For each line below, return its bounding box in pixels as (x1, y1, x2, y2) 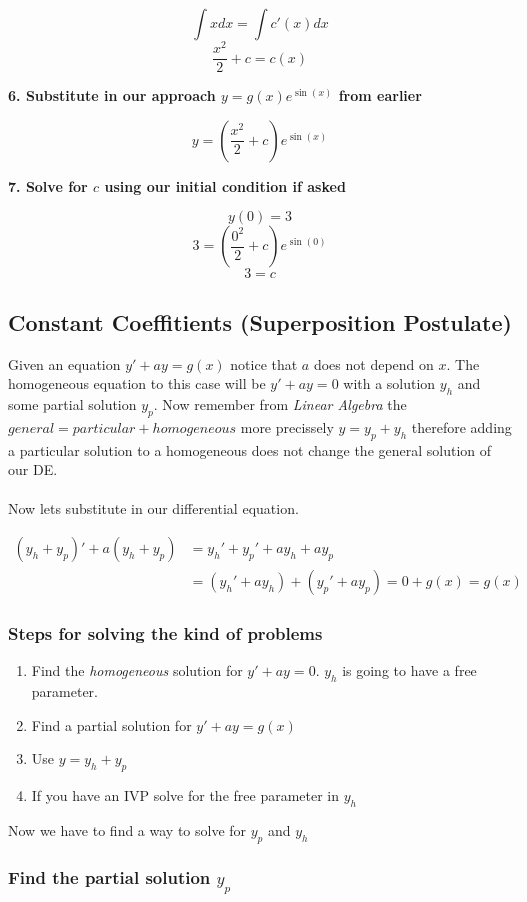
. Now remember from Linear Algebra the (153, 393, 407, 414)
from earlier (338, 85, 422, 106)
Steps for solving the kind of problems (8, 620, 323, 645)
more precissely (240, 416, 334, 437)
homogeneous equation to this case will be (8, 373, 266, 394)
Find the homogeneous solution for (31, 660, 243, 681)
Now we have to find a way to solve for (8, 819, 247, 840)
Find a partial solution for (31, 714, 192, 735)
